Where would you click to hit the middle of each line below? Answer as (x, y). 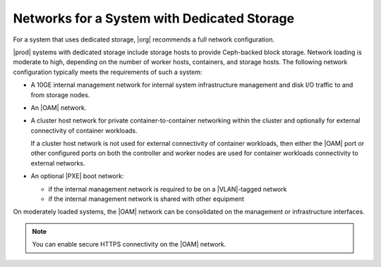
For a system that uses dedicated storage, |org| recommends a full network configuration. (144, 39)
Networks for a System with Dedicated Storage (154, 18)
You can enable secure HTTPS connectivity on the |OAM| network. (129, 244)
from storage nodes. (60, 94)
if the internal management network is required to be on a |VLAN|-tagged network (168, 189)
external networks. (58, 163)
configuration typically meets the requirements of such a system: (108, 72)
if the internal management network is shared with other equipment (146, 199)
